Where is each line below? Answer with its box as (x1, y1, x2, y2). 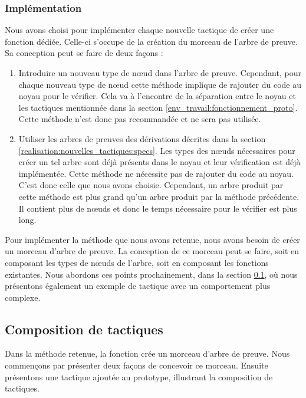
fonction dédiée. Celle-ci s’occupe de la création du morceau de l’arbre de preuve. (5, 35, 298, 47)
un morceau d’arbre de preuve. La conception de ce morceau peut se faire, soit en (5, 245, 300, 257)
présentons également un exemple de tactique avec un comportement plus (5, 279, 271, 292)
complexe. (5, 291, 41, 303)
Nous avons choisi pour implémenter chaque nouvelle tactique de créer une (5, 24, 274, 36)
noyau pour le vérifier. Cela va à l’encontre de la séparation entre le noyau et (18, 90, 296, 102)
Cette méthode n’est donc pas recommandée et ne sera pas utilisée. (18, 113, 261, 125)
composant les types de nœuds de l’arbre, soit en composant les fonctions (5, 256, 269, 268)
